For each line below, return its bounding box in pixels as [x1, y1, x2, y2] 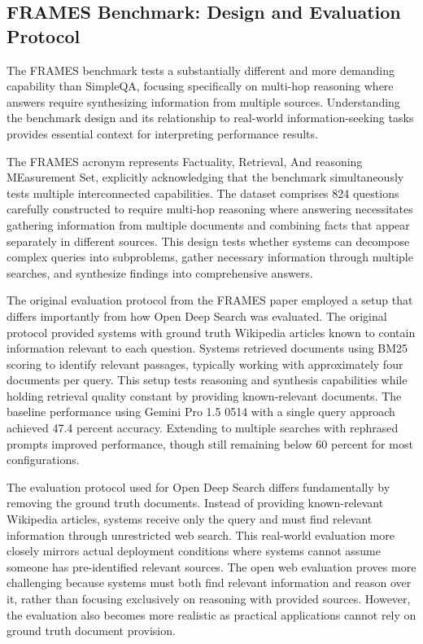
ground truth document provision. [7, 622, 176, 639]
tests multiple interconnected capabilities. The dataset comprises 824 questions [7, 184, 399, 201]
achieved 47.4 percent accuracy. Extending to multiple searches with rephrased [7, 419, 399, 436]
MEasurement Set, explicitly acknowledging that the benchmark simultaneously [7, 169, 404, 186]
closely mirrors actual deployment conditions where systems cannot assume [7, 542, 381, 559]
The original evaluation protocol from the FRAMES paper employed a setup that [7, 291, 413, 309]
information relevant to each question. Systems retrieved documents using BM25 [7, 340, 408, 357]
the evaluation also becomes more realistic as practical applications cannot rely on [7, 606, 416, 623]
